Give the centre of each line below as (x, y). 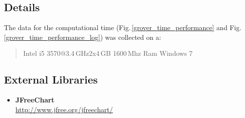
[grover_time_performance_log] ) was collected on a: (83, 37)
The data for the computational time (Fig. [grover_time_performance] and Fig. (123, 27)
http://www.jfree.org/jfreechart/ (64, 109)
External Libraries (51, 79)
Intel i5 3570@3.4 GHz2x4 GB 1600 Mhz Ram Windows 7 (108, 53)
